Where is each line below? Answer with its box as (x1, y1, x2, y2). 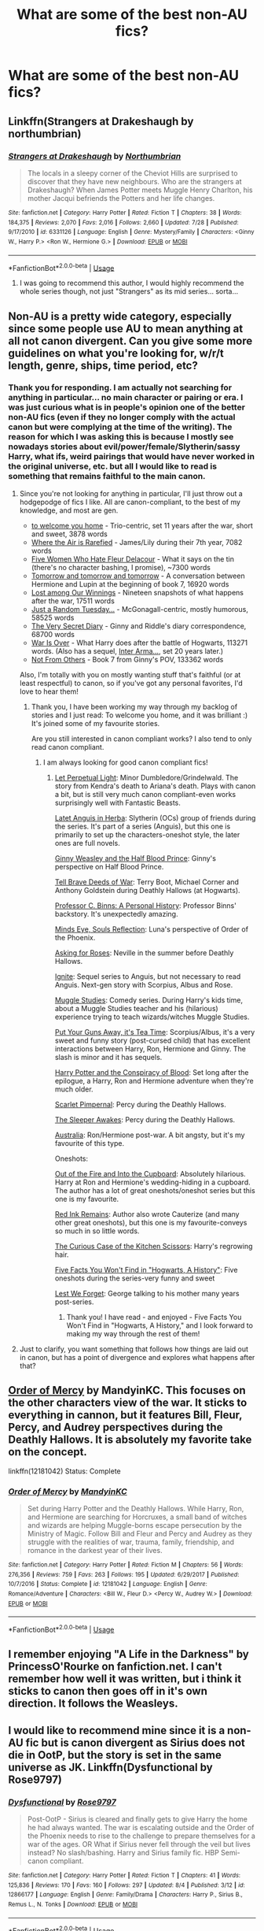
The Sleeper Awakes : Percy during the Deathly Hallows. (54, 1114, 236, 1124)
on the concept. (8, 1445, 88, 1458)
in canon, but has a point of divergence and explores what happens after (19, 1352, 255, 1362)
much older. (54, 1084, 93, 1094)
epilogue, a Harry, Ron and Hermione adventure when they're (54, 1076, 254, 1085)
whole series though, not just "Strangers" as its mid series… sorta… (19, 287, 239, 296)
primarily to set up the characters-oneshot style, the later (54, 829, 240, 839)
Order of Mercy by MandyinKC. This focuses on (8, 1384, 246, 1397)
